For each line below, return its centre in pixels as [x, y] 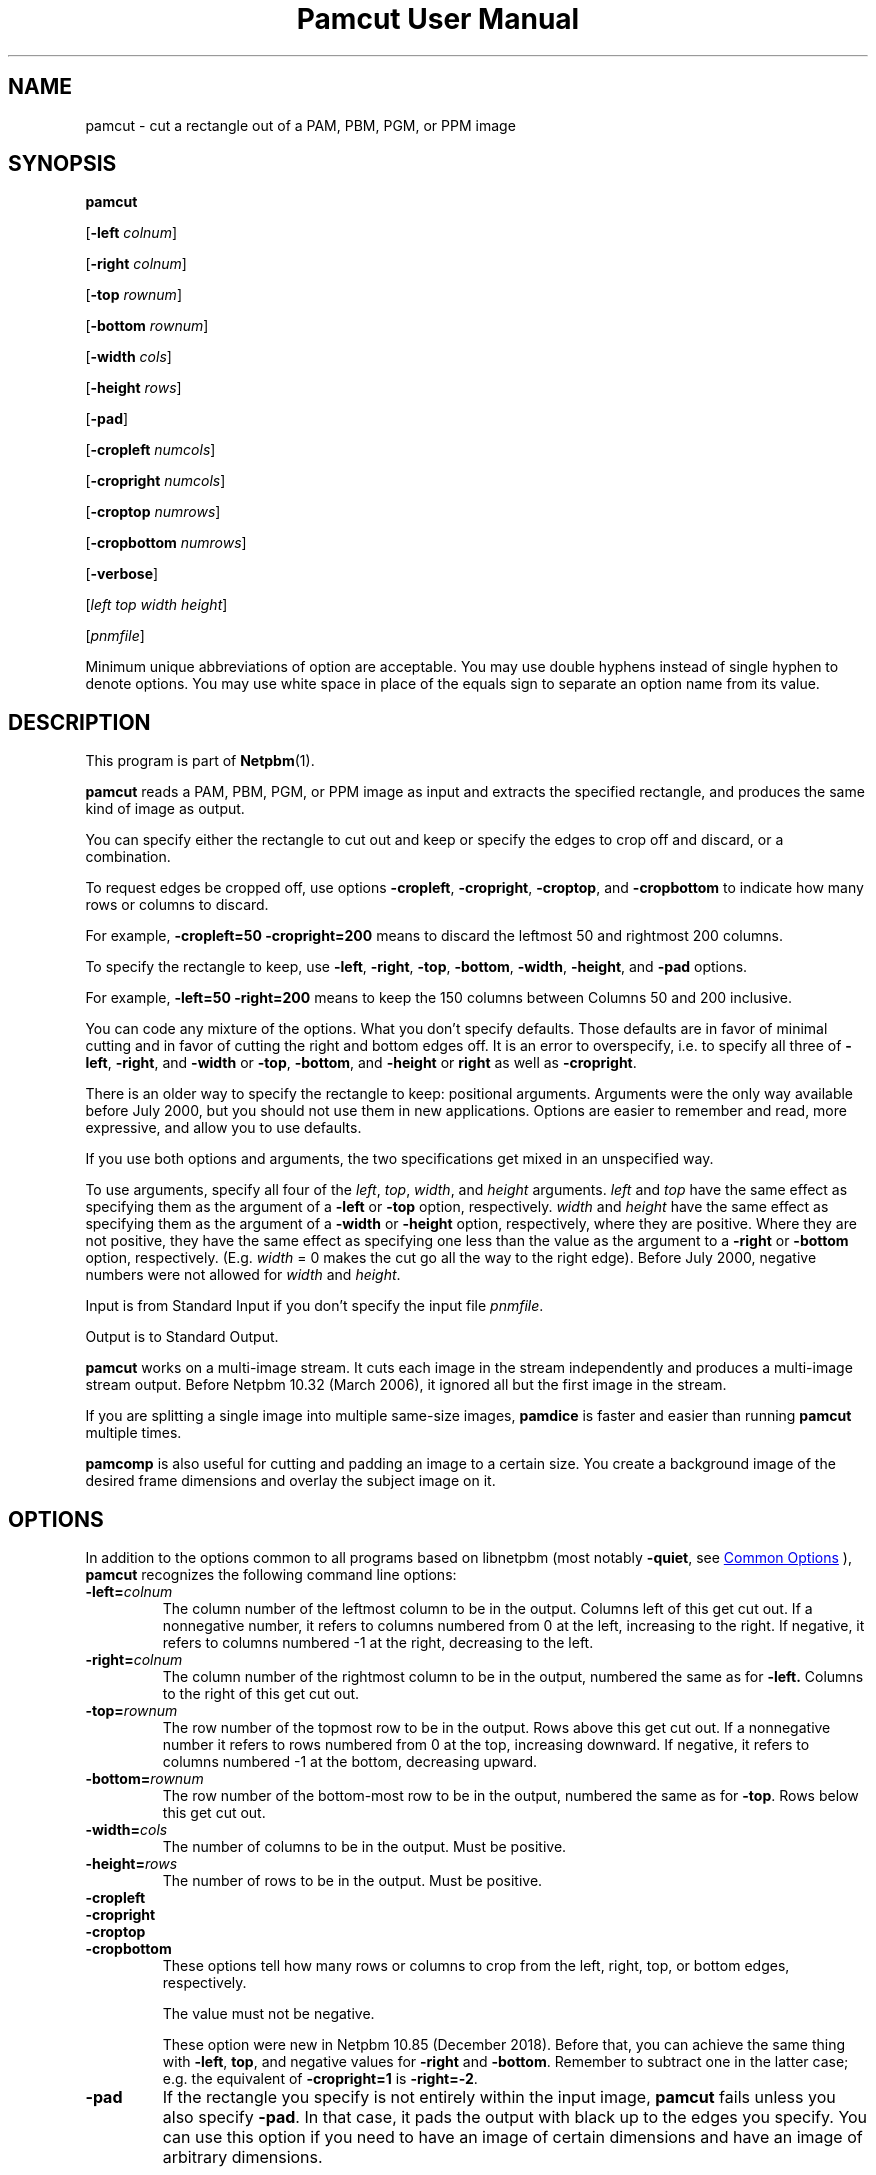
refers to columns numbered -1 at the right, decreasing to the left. [378, 1643]
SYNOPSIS [62, 164]
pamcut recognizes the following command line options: [271, 1575]
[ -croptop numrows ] [153, 512]
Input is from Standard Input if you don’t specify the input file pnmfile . [314, 1306]
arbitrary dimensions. [242, 2157]
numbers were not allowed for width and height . [243, 1275]
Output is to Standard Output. [182, 1337]
